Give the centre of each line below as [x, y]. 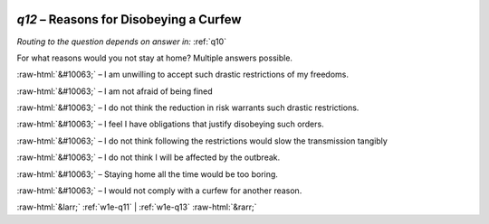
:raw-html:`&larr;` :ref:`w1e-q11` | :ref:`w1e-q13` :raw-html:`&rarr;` [137, 207]
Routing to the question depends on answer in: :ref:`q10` [121, 42]
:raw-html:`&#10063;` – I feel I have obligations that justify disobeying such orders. [171, 124]
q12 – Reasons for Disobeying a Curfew [129, 19]
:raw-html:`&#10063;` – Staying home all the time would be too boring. [147, 174]
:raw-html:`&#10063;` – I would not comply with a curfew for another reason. [159, 191]
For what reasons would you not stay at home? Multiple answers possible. [155, 58]
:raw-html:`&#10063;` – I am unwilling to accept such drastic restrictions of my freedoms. [182, 75]
